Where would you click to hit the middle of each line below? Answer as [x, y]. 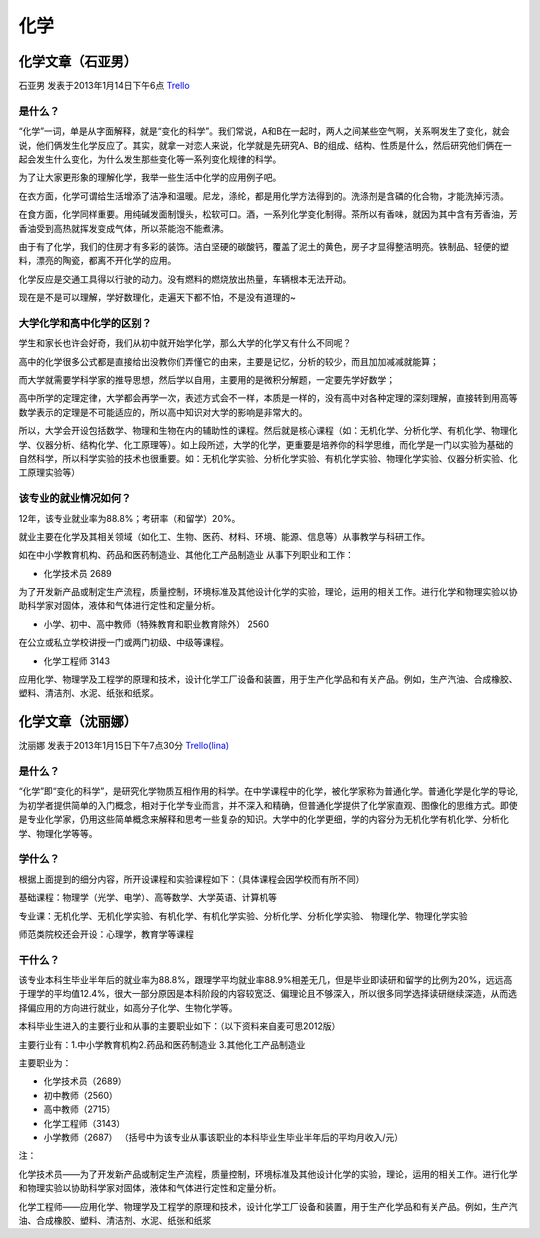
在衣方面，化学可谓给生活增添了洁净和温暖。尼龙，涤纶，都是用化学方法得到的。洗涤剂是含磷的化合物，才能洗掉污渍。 [263, 196]
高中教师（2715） [79, 1109]
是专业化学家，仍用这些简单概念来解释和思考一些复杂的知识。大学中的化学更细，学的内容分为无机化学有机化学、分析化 [263, 819]
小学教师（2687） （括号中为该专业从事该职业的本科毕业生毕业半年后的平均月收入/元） [223, 1137]
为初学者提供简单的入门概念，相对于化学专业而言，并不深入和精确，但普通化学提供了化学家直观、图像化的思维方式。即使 [268, 805]
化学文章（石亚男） [77, 61]
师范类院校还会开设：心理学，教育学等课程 [106, 934]
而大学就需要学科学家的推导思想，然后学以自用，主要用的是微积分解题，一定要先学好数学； [206, 380]
